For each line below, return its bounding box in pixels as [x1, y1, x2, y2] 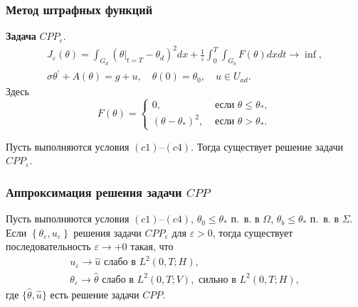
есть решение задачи [50, 286, 139, 301]
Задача [6, 28, 36, 43]
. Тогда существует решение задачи [191, 139, 343, 153]
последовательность [6, 239, 91, 254]
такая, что [130, 239, 174, 254]
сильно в [199, 274, 236, 285]
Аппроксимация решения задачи [6, 183, 182, 200]
